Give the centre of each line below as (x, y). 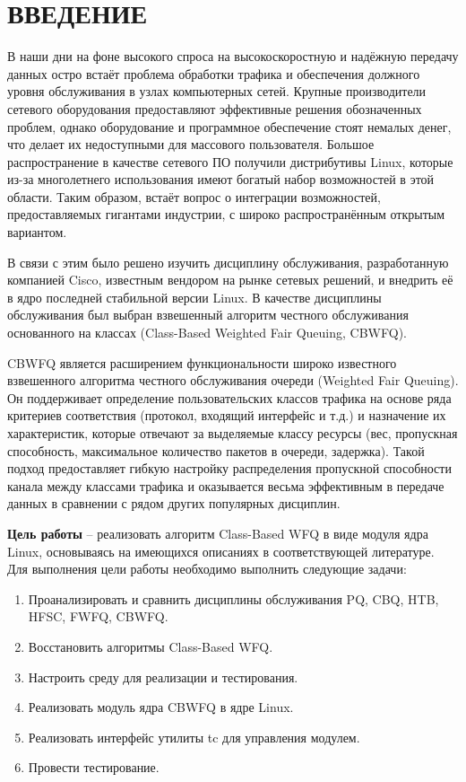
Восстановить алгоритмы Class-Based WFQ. (151, 646)
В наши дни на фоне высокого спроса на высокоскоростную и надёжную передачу (233, 56)
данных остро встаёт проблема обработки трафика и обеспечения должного (214, 73)
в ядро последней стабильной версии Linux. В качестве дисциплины (194, 297)
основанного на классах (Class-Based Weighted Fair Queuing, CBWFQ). (207, 333)
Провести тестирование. (94, 767)
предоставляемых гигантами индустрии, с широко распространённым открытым (226, 214)
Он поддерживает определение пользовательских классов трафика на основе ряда (229, 397)
